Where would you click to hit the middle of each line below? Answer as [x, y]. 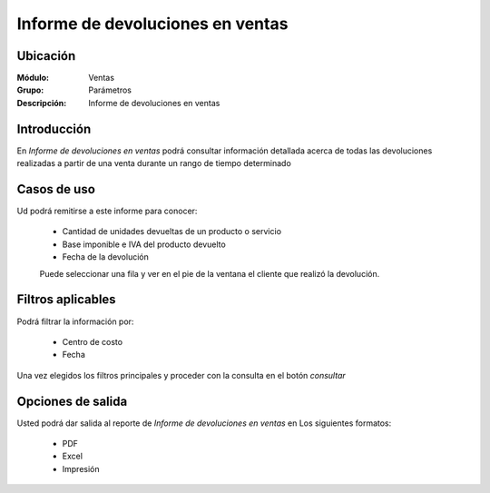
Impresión [81, 468]
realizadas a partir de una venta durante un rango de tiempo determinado [154, 163]
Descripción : [42, 103]
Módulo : [33, 78]
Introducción [54, 128]
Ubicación [46, 56]
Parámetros [110, 90]
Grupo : [30, 90]
